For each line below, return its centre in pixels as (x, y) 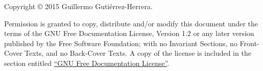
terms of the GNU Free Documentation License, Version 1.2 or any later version (129, 33)
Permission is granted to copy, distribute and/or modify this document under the (131, 23)
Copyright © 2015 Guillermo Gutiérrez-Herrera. (78, 6)
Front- (249, 43)
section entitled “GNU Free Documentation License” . (87, 63)
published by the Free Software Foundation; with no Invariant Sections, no (121, 43)
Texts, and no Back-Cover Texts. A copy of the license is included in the (138, 53)
